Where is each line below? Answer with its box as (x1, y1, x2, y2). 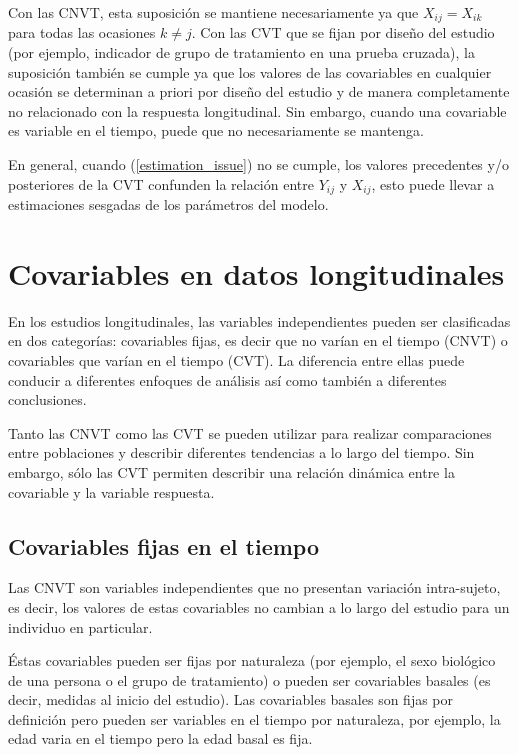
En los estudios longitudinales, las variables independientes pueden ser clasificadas (8, 310, 511, 331)
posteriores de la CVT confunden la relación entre (8, 173, 314, 194)
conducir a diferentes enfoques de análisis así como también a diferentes (8, 369, 447, 390)
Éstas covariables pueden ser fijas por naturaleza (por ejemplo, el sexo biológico (8, 650, 496, 671)
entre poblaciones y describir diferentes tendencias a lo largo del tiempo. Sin (8, 442, 475, 463)
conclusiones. (8, 389, 87, 410)
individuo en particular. (8, 616, 153, 637)
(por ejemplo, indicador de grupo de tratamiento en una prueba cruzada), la (8, 42, 475, 63)
